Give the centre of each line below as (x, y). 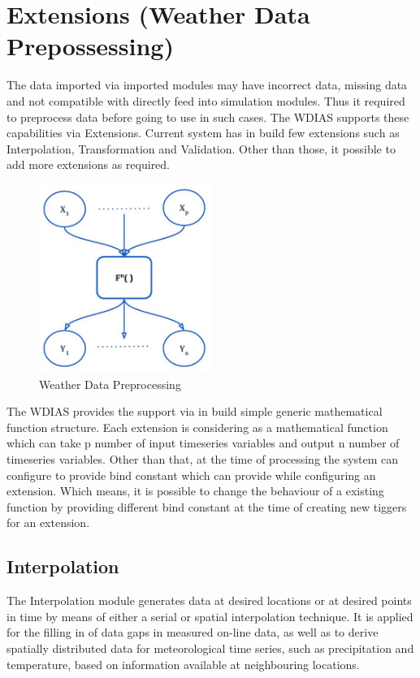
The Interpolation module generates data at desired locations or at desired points (209, 600)
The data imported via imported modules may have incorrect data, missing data (207, 85)
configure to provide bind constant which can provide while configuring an (191, 475)
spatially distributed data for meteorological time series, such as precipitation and (210, 648)
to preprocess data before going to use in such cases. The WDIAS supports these (208, 117)
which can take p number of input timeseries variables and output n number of (203, 443)
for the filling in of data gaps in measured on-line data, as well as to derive (193, 632)
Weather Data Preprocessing (110, 384)
